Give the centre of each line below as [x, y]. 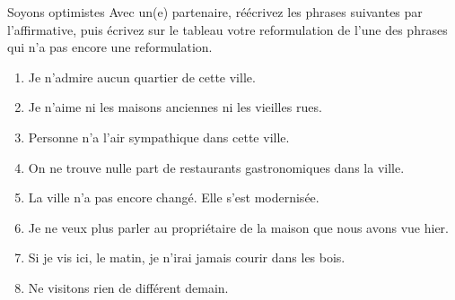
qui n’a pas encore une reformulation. [110, 47]
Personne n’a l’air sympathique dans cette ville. [159, 137]
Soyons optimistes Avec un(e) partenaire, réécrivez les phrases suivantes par [215, 12]
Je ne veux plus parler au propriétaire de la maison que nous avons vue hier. [238, 227]
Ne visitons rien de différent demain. [128, 287]
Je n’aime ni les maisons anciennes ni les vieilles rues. [175, 107]
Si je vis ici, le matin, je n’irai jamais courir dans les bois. [187, 257]
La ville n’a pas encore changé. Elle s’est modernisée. [174, 197]
